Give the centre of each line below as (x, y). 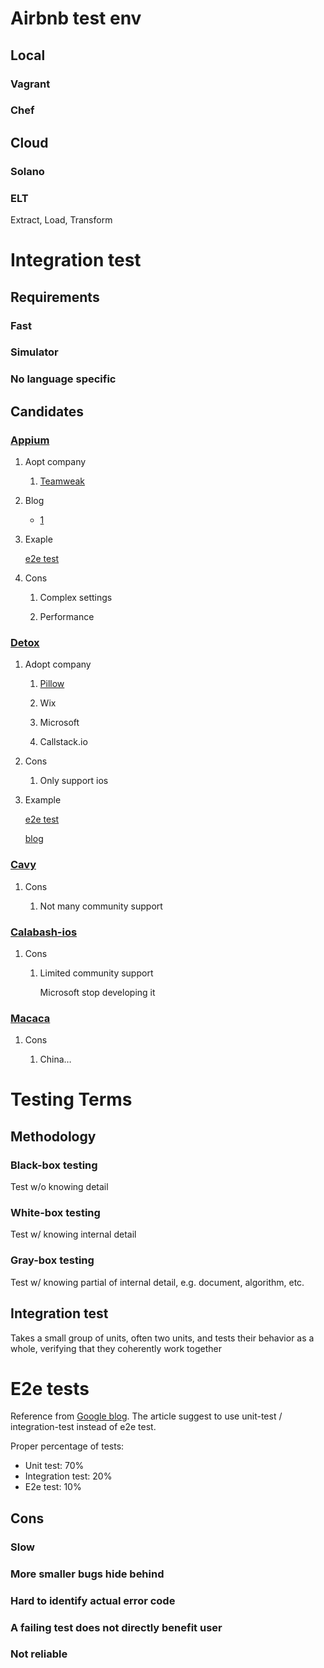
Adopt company (58, 664)
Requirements (55, 297)
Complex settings (76, 598)
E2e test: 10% (53, 1487)
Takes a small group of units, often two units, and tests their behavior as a (162, 1338)
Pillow (52, 684)
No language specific (63, 379)
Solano (27, 171)
